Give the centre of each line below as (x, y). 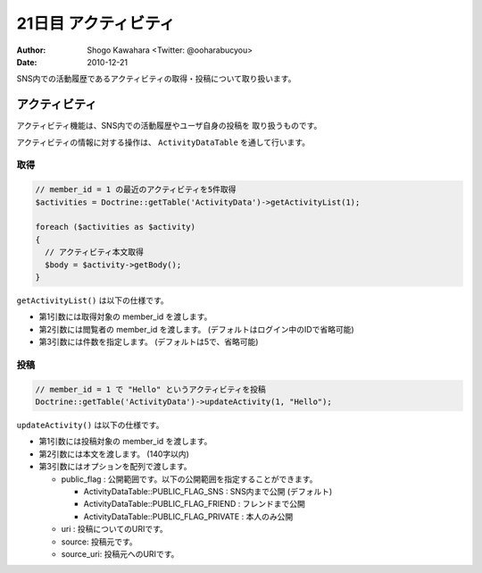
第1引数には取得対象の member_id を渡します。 (125, 316)
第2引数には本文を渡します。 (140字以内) (114, 454)
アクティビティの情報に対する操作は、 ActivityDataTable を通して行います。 (163, 142)
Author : (31, 50)
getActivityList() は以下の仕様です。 (92, 300)
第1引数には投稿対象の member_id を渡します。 (125, 442)
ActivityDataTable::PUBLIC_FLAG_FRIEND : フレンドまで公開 (194, 504)
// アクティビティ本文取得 (95, 252)
